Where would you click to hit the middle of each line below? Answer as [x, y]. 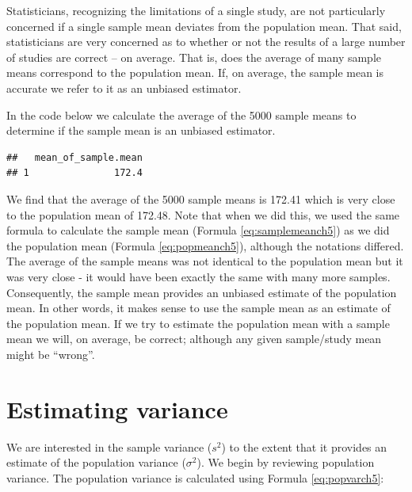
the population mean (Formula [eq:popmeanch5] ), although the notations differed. [205, 245]
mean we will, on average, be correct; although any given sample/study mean [194, 339]
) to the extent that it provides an [304, 446]
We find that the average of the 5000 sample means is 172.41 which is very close [201, 198]
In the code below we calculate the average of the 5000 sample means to [181, 114]
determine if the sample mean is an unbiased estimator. [141, 130]
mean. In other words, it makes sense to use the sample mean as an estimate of [198, 308]
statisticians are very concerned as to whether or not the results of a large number [206, 42]
